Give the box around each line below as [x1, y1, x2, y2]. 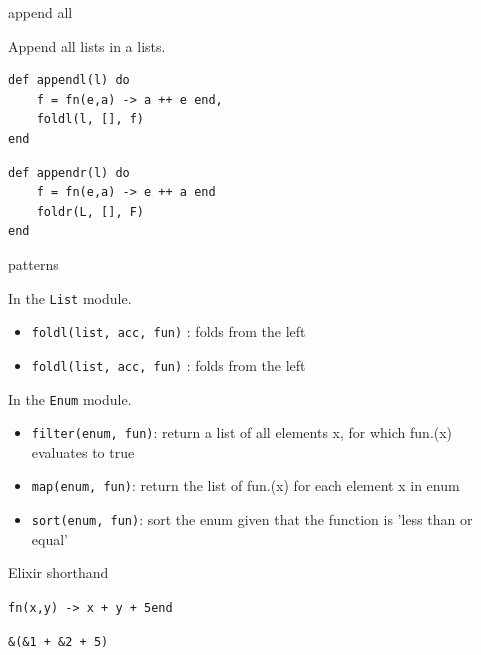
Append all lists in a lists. [8, 35, 166, 56]
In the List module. [8, 287, 132, 308]
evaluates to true [31, 441, 135, 462]
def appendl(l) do [8, 73, 130, 88]
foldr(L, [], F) [36, 204, 145, 219]
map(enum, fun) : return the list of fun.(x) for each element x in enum [31, 475, 460, 496]
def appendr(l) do [8, 165, 130, 180]
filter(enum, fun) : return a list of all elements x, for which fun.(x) [31, 422, 453, 443]
